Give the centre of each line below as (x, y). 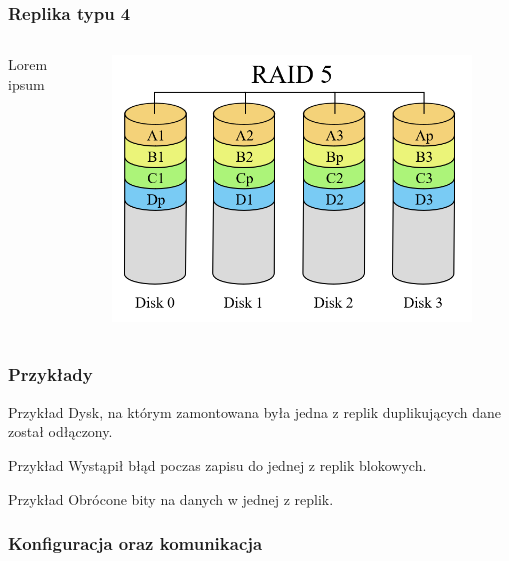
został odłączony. (60, 431)
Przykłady (50, 374)
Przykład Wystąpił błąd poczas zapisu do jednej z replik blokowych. (217, 464)
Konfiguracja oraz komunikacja (135, 543)
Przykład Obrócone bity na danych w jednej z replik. (171, 498)
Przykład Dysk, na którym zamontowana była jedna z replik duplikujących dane (255, 411)
